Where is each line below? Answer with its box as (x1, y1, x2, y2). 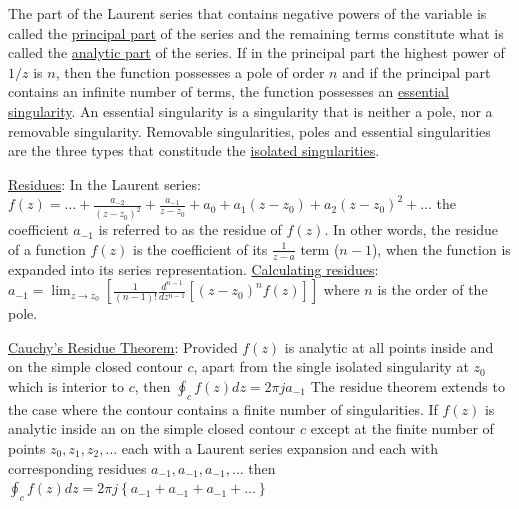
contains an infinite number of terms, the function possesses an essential (8, 81, 449, 102)
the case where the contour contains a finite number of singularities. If (8, 398, 438, 419)
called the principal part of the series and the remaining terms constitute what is (8, 22, 504, 43)
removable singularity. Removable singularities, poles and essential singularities (8, 120, 491, 141)
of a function (8, 238, 86, 259)
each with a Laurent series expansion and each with (121, 438, 439, 458)
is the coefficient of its (132, 238, 268, 259)
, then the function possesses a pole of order (55, 61, 325, 82)
